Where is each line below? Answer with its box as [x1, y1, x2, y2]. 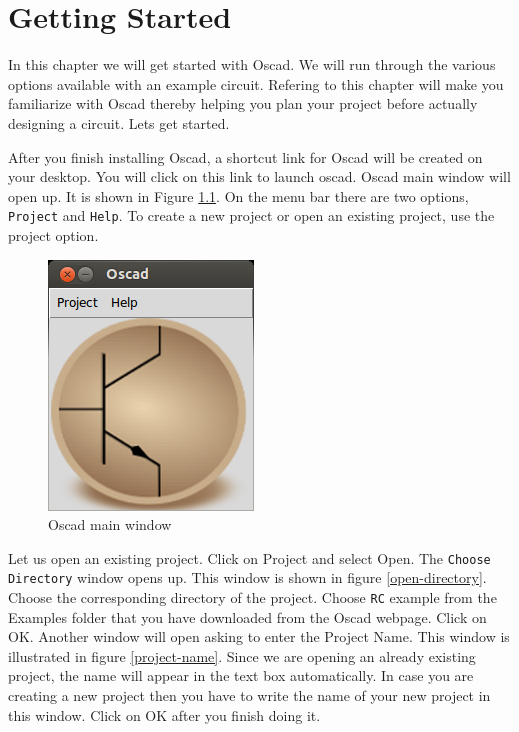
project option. [8, 224, 99, 245]
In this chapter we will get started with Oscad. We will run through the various [8, 54, 496, 75]
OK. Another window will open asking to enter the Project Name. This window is [8, 626, 510, 647]
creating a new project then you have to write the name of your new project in [8, 685, 491, 706]
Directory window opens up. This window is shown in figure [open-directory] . [8, 567, 487, 588]
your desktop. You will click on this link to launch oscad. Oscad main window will [8, 166, 511, 187]
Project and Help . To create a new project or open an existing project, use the [8, 205, 495, 226]
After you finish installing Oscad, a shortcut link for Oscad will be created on [8, 146, 483, 167]
